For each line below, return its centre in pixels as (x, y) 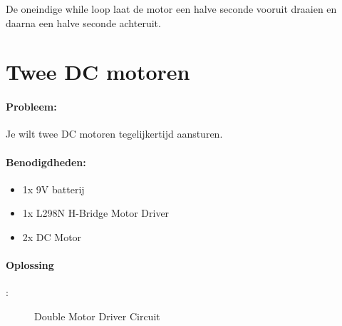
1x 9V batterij (53, 189)
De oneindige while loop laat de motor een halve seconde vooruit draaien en (171, 9)
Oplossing (30, 265)
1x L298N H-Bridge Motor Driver (96, 213)
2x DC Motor (52, 236)
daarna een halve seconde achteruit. (83, 22)
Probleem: (31, 107)
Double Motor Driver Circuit (97, 316)
